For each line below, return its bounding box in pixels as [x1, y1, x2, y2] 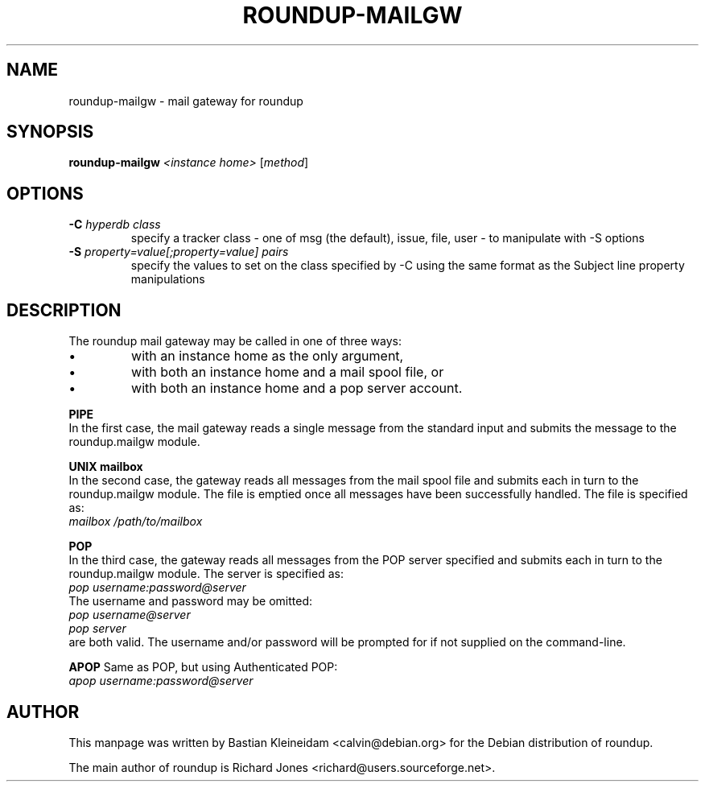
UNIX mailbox [68, 460, 143, 474]
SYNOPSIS [6, 122, 94, 142]
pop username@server [68, 608, 191, 622]
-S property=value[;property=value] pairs [68, 245, 289, 259]
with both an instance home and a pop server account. [131, 380, 463, 397]
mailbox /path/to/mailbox [68, 514, 203, 529]
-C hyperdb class [68, 217, 161, 232]
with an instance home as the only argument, [131, 348, 404, 365]
